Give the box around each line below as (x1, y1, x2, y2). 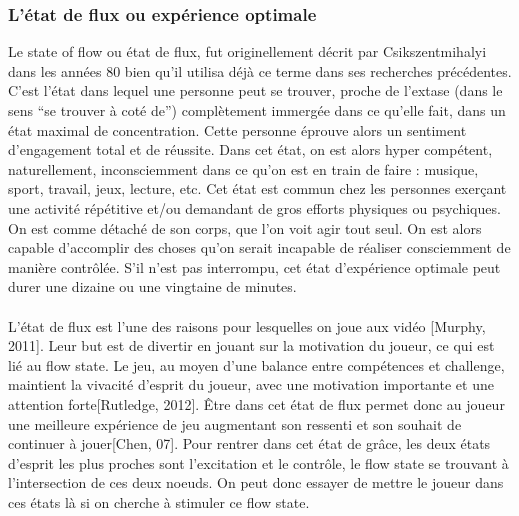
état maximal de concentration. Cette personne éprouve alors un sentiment (8, 119, 467, 140)
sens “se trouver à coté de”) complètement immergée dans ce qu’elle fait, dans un (8, 100, 506, 120)
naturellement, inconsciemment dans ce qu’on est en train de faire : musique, (8, 158, 479, 179)
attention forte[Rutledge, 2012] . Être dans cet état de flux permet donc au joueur (8, 393, 505, 414)
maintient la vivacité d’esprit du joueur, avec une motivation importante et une (8, 374, 494, 395)
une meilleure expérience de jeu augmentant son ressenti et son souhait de (8, 413, 462, 434)
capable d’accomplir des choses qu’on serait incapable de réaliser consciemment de (8, 237, 511, 258)
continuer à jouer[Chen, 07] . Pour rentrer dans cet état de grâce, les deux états (8, 433, 491, 454)
